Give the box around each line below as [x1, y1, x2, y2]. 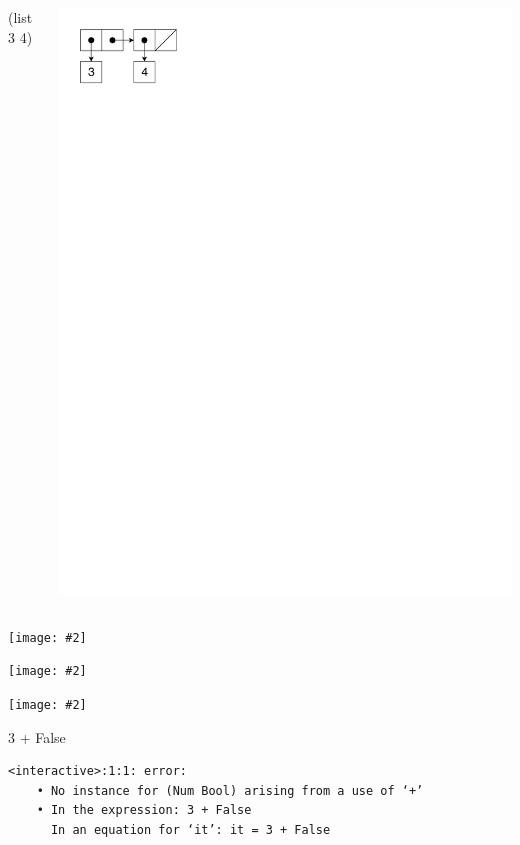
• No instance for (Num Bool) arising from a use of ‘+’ [36, 783, 424, 798]
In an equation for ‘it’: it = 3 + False [50, 822, 331, 837]
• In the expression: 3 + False [36, 803, 252, 818]
